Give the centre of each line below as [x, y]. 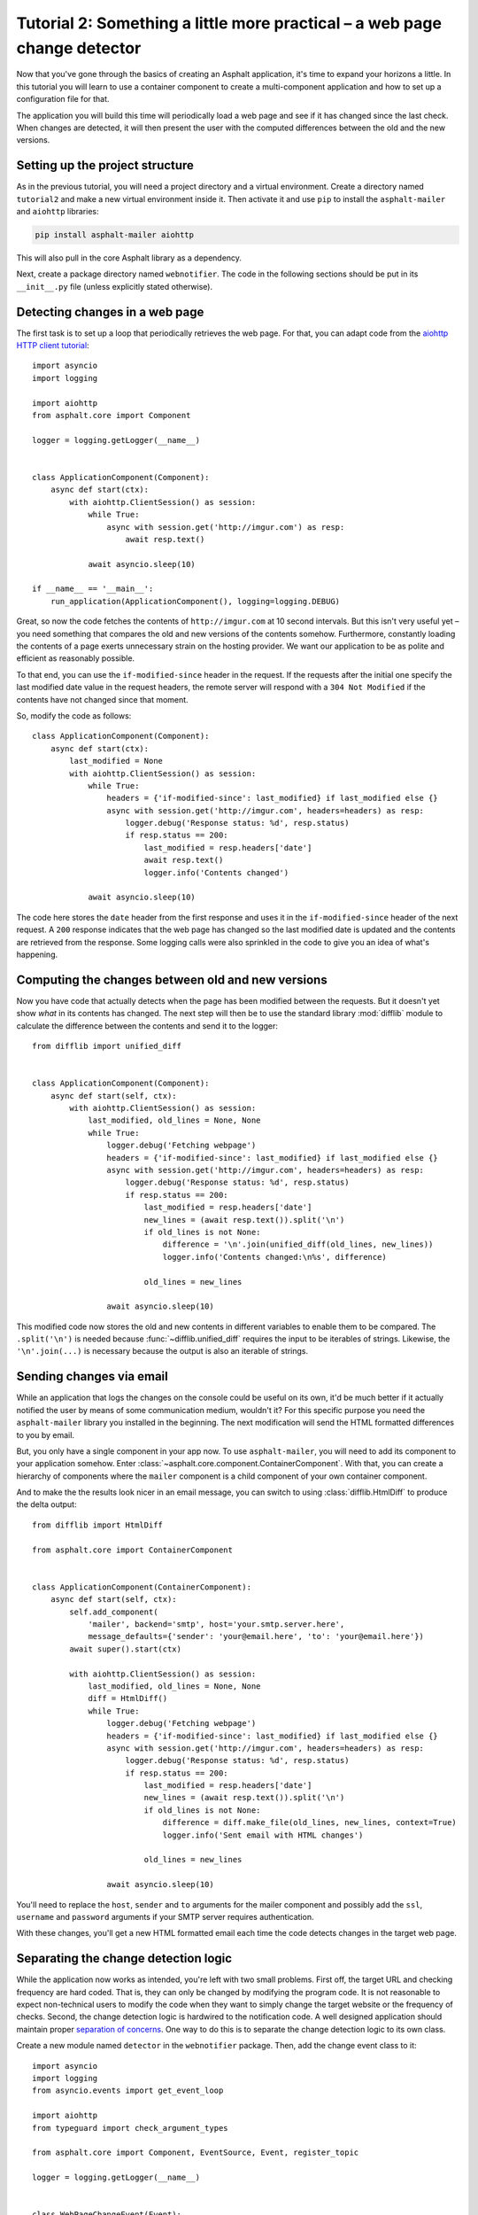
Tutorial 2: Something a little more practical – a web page [229, 23]
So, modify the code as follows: [74, 715]
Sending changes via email [92, 1376]
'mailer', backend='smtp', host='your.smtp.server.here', [216, 1624]
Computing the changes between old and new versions [172, 979]
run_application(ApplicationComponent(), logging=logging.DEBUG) [195, 601]
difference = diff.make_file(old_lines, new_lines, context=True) [310, 1823]
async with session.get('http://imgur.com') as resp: [226, 527]
